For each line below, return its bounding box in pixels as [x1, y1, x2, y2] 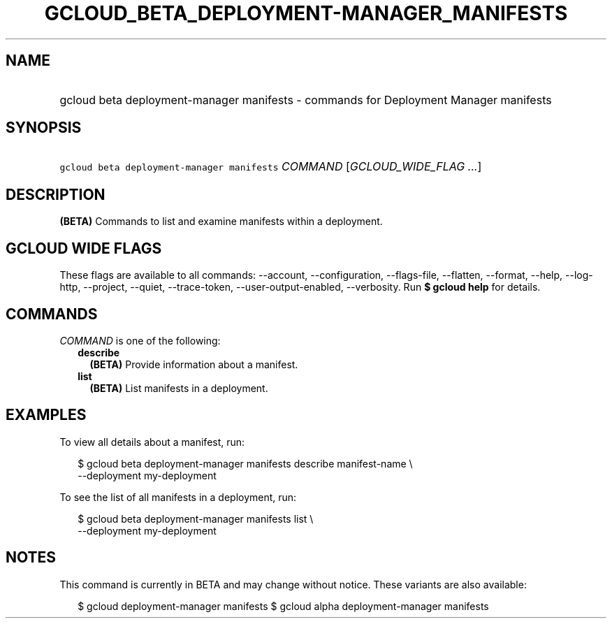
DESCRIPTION [6, 185, 105, 203]
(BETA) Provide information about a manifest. [89, 358, 298, 370]
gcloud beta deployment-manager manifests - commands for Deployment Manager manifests [59, 92, 552, 107]
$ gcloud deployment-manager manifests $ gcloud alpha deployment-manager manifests [78, 600, 489, 612]
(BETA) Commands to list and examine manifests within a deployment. [59, 215, 383, 228]
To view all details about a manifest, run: [59, 435, 245, 448]
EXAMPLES [6, 406, 87, 424]
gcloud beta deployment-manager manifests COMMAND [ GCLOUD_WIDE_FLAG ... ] [59, 159, 482, 174]
